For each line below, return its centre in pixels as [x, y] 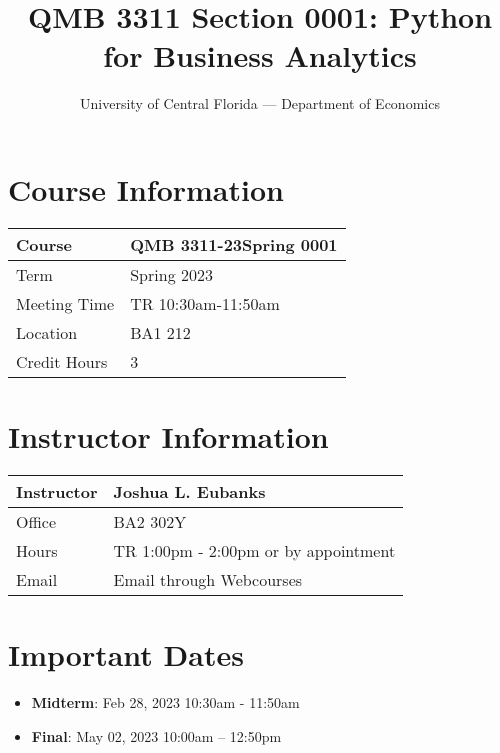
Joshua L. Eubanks [189, 491]
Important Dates [126, 654]
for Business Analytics [260, 55]
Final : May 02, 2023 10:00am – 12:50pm [156, 735]
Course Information [146, 188]
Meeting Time [65, 303]
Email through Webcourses [208, 579]
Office [36, 521]
